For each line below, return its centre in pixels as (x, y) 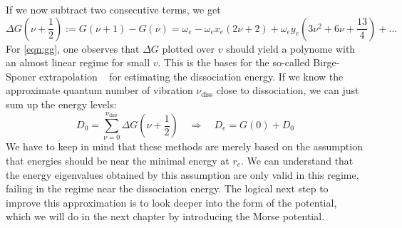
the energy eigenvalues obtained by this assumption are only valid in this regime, (182, 174)
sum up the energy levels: (61, 104)
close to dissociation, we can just (288, 90)
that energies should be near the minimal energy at (118, 160)
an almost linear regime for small (78, 62)
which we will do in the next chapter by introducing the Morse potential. (165, 216)
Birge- (326, 62)
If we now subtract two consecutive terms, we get (113, 9)
